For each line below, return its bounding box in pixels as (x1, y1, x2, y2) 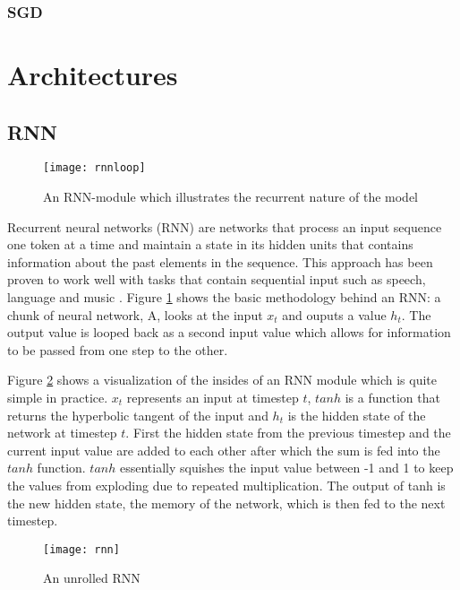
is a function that (345, 388, 440, 407)
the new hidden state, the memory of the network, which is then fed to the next (7, 493, 446, 512)
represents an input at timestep (126, 388, 299, 407)
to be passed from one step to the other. (7, 340, 228, 359)
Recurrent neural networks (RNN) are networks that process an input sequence (7, 217, 442, 236)
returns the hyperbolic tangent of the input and (7, 405, 268, 424)
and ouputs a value (282, 305, 387, 324)
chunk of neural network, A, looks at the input (7, 305, 263, 324)
